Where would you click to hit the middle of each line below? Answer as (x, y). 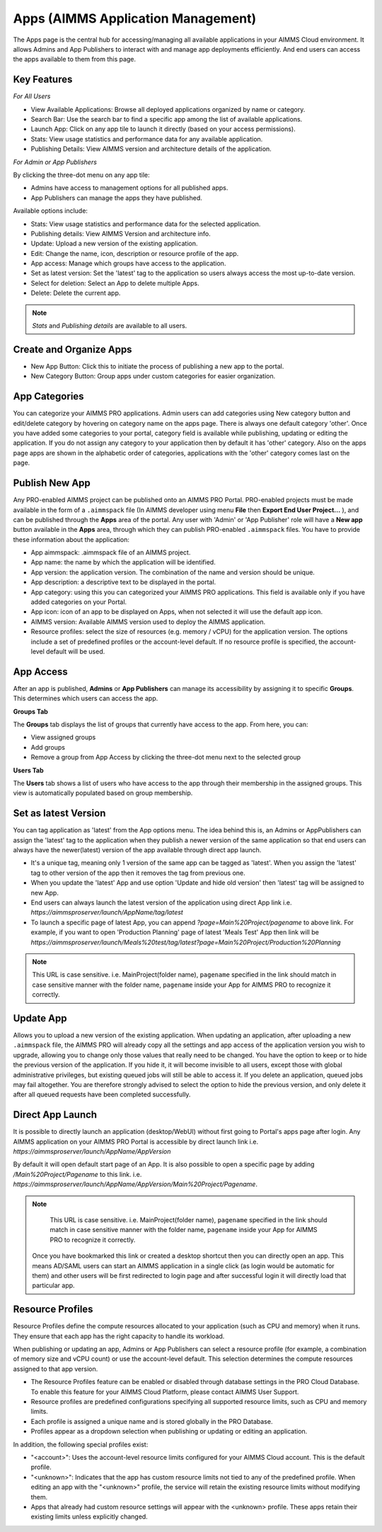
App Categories (48, 396)
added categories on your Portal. (79, 602)
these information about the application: (71, 539)
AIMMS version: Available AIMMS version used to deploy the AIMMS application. (148, 622)
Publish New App (52, 483)
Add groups (48, 747)
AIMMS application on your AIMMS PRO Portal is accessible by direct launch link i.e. (135, 1142)
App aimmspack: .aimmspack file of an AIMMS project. (111, 552)
